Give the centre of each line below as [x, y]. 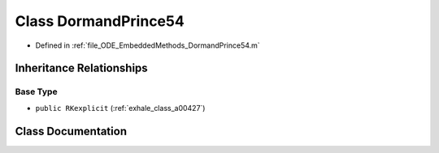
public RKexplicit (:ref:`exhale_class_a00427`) [120, 108]
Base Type [36, 91]
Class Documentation [71, 131]
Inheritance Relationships [81, 68]
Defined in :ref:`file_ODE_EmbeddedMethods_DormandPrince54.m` [148, 45]
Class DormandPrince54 [100, 21]
